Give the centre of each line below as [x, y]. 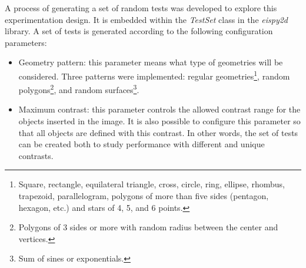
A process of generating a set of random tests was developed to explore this [141, 8]
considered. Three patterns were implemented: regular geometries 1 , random [154, 75]
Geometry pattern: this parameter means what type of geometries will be [151, 62]
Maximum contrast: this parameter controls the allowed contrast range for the [159, 109]
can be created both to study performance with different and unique [142, 144]
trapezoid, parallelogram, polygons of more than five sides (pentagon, [144, 196]
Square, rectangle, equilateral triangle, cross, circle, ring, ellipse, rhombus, [152, 184]
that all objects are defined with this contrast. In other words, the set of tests [158, 132]
